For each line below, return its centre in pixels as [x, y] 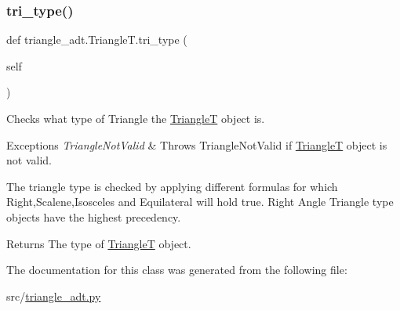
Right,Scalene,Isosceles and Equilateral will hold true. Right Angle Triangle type [200, 202]
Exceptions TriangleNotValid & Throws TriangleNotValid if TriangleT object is [197, 144]
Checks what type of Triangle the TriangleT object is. [136, 118]
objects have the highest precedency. [94, 216]
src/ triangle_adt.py [54, 296]
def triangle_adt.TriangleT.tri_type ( [97, 40]
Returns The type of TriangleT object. [99, 243]
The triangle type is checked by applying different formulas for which [172, 186]
